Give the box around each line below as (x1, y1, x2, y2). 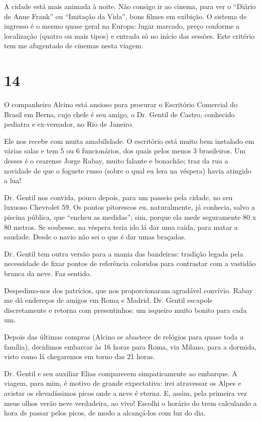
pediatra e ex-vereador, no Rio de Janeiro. (4, 119, 134, 129)
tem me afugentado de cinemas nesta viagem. (4, 40, 144, 51)
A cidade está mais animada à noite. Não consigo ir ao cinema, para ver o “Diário (4, 1, 256, 11)
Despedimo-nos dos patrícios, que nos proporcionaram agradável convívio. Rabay (4, 285, 253, 295)
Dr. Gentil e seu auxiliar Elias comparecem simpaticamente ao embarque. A (4, 368, 237, 378)
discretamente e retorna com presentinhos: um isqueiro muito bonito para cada (4, 304, 247, 315)
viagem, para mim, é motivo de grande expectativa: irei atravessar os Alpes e (4, 378, 241, 388)
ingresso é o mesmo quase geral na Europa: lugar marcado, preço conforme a (4, 21, 239, 31)
